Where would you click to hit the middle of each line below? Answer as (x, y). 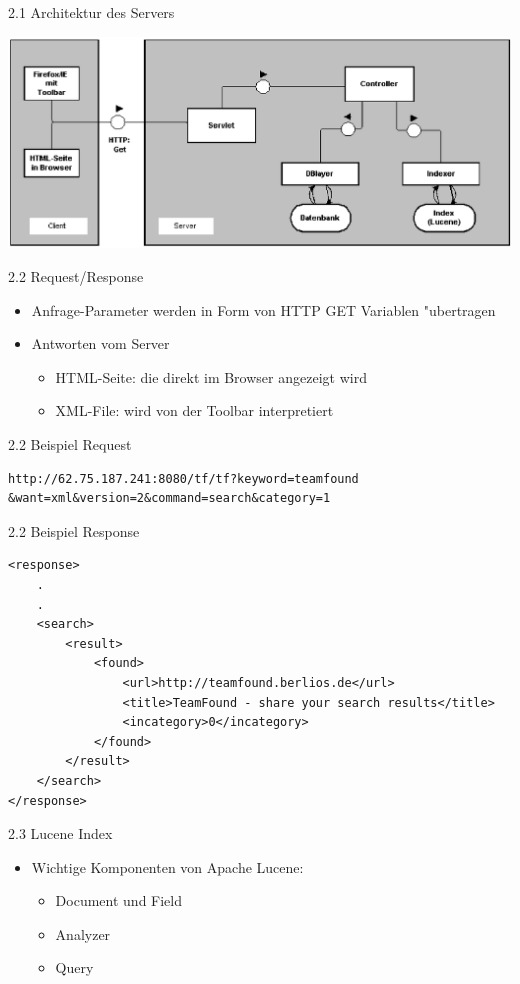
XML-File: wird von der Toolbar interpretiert (194, 410)
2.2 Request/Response (76, 276)
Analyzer (83, 933)
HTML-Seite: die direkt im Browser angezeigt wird (211, 376)
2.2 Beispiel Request (70, 444)
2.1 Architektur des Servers (91, 12)
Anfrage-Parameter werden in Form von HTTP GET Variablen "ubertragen (263, 309)
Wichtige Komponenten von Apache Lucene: (167, 866)
